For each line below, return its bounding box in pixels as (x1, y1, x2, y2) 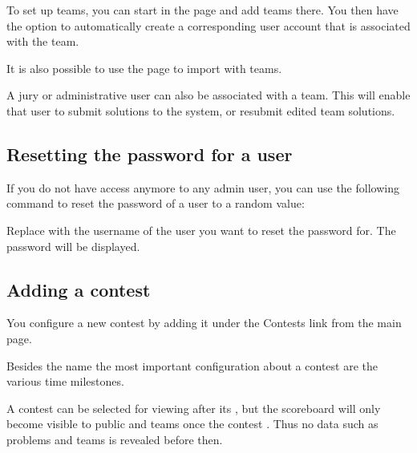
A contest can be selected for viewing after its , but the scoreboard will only (6, 399, 381, 416)
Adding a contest (6, 277, 151, 301)
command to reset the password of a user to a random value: (6, 195, 305, 212)
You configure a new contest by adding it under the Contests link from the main (6, 314, 402, 331)
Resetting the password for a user (6, 141, 293, 166)
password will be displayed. (6, 237, 140, 254)
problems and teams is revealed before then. (6, 431, 223, 447)
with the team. (6, 33, 79, 50)
